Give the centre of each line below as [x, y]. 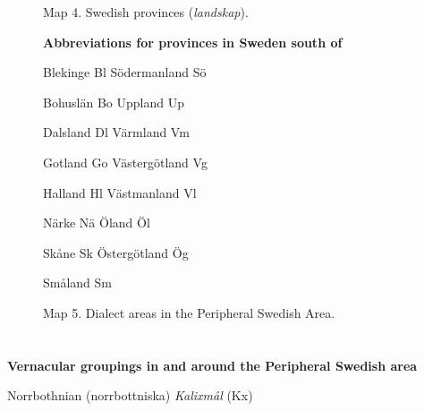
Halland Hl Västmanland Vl [120, 192]
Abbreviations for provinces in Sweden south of [193, 42]
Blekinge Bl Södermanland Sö [125, 72]
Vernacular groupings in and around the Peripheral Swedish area [212, 365]
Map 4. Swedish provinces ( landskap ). [146, 12]
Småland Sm [78, 283]
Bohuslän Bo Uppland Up [114, 102]
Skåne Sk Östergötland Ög [116, 252]
